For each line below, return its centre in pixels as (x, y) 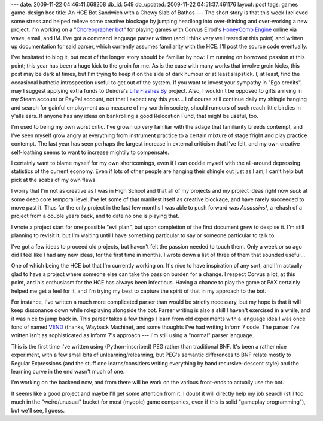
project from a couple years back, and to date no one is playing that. (95, 216)
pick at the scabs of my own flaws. (54, 180)
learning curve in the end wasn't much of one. (68, 372)
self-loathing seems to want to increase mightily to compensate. (90, 152)
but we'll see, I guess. (38, 410)
